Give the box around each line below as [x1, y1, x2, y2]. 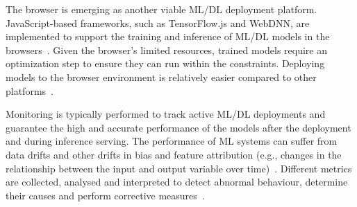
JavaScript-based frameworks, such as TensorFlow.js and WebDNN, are [6, 15, 310, 30]
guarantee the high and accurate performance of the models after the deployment [6, 120, 351, 134]
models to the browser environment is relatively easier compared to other [6, 69, 317, 84]
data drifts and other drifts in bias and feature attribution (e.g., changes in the [6, 147, 342, 161]
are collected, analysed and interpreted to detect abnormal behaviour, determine [6, 174, 348, 189]
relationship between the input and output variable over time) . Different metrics [6, 161, 352, 175]
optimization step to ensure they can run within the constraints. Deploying [6, 56, 325, 71]
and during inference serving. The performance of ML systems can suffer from [6, 134, 338, 148]
